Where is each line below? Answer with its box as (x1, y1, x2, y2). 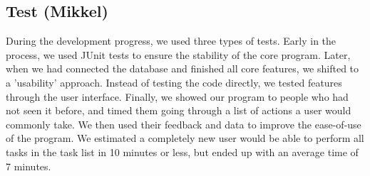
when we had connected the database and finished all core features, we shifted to (6, 61, 359, 76)
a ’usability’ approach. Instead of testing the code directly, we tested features (6, 75, 342, 89)
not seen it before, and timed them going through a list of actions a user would (6, 103, 351, 118)
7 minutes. (6, 158, 51, 173)
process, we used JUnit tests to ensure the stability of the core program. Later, (6, 47, 351, 62)
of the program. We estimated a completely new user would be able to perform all (6, 131, 364, 145)
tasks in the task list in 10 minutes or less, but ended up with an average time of (6, 144, 359, 159)
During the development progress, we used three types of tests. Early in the (6, 33, 336, 48)
